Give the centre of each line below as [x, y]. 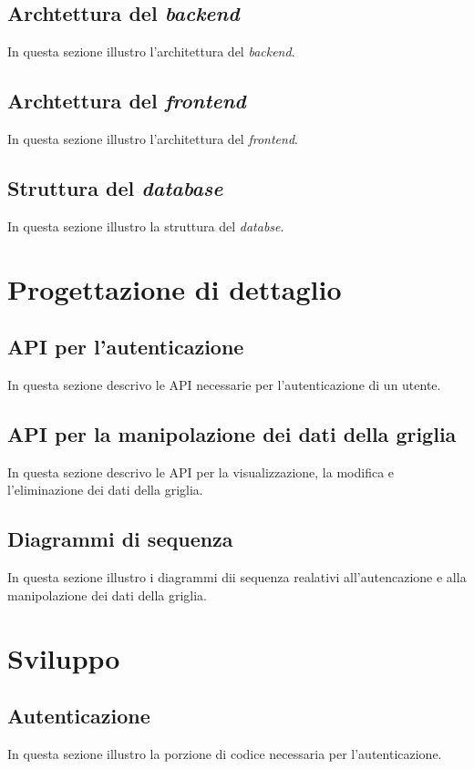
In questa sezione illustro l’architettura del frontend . [153, 138]
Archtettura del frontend [127, 101]
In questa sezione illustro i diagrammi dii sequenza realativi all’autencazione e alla [237, 577]
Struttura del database [115, 187]
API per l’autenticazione [126, 347]
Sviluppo [64, 657]
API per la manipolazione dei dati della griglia [232, 433]
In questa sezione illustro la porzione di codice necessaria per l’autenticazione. [225, 753]
